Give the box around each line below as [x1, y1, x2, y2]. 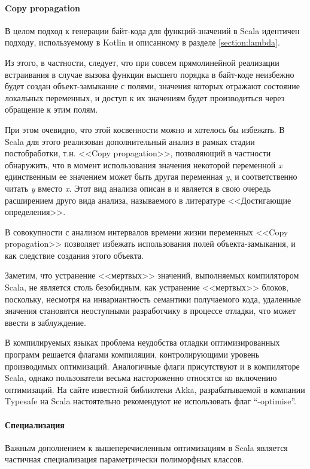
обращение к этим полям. [5, 103, 98, 116]
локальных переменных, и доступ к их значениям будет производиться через [5, 91, 285, 104]
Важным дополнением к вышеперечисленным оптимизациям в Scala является [5, 441, 288, 453]
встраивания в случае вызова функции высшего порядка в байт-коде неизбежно [5, 68, 294, 80]
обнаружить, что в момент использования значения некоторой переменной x [5, 158, 282, 171]
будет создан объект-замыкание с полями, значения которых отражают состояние [5, 80, 300, 92]
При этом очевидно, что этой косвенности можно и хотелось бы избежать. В [5, 123, 285, 135]
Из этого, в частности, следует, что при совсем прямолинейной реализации [5, 56, 279, 68]
